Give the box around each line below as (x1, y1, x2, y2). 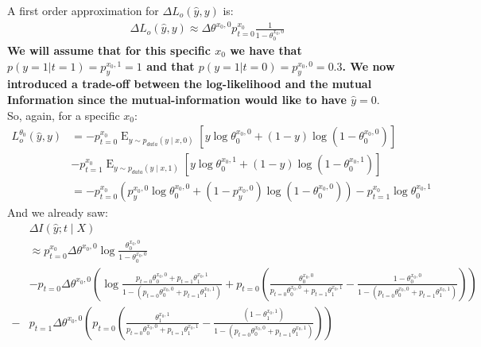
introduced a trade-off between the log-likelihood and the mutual (7, 75, 372, 92)
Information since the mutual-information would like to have (7, 91, 347, 107)
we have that (230, 42, 302, 58)
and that (146, 57, 195, 74)
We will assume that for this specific (7, 42, 211, 58)
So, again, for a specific (7, 106, 120, 123)
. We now (342, 57, 395, 74)
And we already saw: (7, 204, 108, 221)
